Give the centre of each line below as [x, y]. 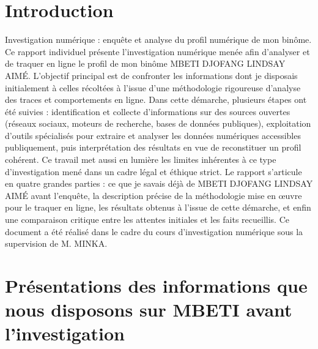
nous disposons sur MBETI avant [149, 310]
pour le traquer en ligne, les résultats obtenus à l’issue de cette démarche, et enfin [158, 207]
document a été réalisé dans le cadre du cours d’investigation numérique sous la [154, 231]
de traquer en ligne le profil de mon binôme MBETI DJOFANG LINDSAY [145, 63]
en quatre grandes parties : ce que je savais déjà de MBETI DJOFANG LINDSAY [159, 183]
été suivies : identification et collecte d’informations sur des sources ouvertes [148, 111]
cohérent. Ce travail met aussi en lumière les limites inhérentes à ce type [141, 159]
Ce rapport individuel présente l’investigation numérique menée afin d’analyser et [157, 51]
